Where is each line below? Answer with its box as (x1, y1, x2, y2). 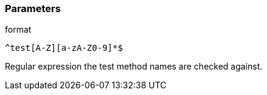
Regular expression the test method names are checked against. (5, 61, 263, 72)
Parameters (5, 2, 61, 15)
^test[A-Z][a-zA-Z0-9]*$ (5, 43, 123, 53)
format (5, 24, 32, 35)
